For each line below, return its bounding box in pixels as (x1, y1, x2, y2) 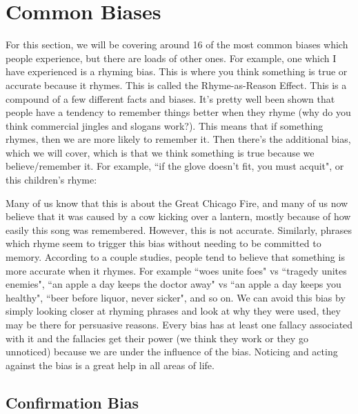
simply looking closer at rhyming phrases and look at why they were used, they (6, 304, 341, 318)
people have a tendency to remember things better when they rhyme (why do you (6, 105, 351, 119)
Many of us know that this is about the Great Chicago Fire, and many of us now (6, 195, 348, 210)
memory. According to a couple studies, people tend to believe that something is (6, 250, 345, 264)
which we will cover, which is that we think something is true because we (6, 145, 315, 159)
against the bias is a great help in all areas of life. (6, 357, 215, 372)
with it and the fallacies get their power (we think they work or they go (6, 331, 308, 345)
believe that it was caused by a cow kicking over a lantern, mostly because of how (6, 209, 351, 224)
